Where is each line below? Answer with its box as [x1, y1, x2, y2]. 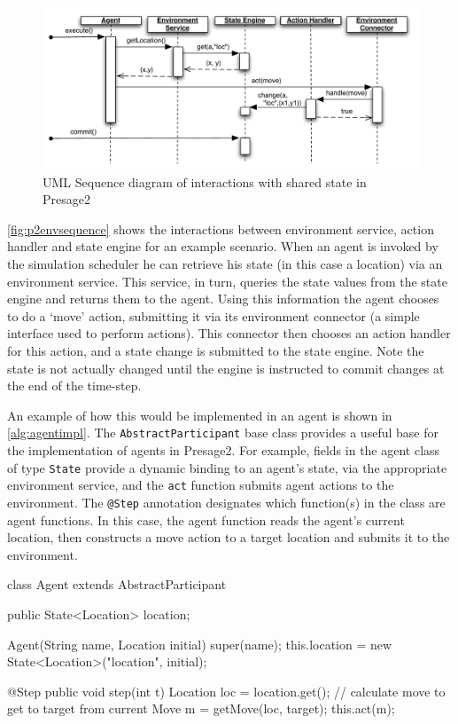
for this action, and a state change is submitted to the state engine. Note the [7, 341, 424, 359]
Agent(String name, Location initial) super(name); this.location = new [7, 634, 392, 653]
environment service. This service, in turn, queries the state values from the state [7, 271, 447, 290]
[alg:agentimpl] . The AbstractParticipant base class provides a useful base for [7, 423, 439, 442]
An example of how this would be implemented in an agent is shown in [7, 405, 392, 424]
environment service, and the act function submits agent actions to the [7, 476, 394, 494]
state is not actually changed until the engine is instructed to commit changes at [7, 358, 445, 377]
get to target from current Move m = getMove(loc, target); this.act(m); [7, 699, 395, 718]
